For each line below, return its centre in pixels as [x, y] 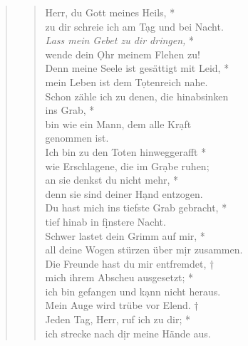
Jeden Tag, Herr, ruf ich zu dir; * [118, 319]
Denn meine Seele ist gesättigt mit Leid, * [137, 68]
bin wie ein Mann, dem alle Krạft [118, 124]
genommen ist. [77, 138]
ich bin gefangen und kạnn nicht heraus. [133, 291]
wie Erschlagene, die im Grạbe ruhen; [127, 166]
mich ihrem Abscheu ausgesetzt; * [119, 277]
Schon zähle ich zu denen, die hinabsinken [137, 96]
